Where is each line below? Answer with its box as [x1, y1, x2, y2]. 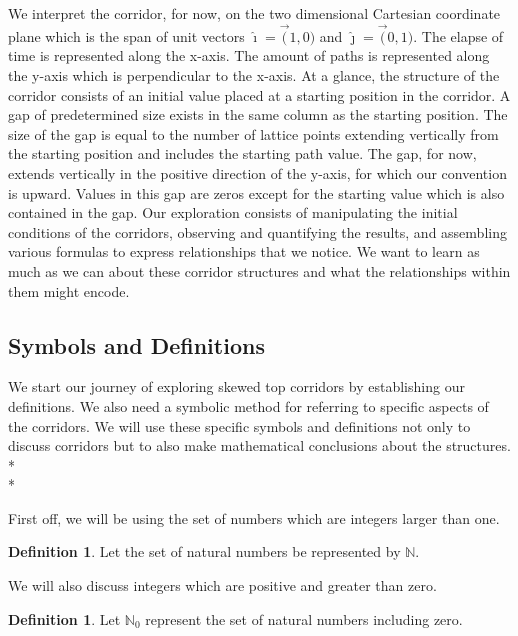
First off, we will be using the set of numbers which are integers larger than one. [8, 507, 500, 528]
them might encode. [8, 280, 130, 301]
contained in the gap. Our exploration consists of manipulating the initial [8, 202, 458, 223]
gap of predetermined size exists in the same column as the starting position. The [8, 104, 508, 125]
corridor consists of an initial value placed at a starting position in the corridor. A [8, 84, 511, 105]
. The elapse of [413, 25, 504, 46]
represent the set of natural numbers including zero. [145, 608, 463, 629]
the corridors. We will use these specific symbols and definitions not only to [8, 415, 471, 436]
